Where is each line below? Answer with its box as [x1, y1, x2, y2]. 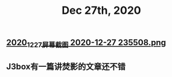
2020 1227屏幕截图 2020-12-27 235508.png [6, 37, 167, 49]
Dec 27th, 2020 [62, 4, 141, 17]
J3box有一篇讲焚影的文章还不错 [6, 61, 126, 72]
